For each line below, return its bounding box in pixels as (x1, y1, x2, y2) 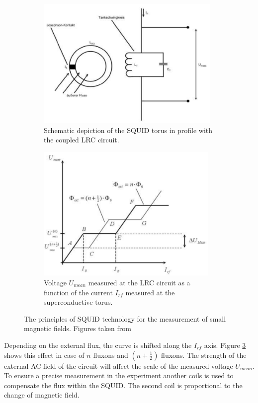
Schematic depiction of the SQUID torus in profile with (44, 125, 213, 135)
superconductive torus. (44, 297, 113, 307)
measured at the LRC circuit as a (88, 277, 190, 287)
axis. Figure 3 (204, 339, 246, 350)
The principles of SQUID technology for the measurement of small (24, 313, 226, 324)
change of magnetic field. (4, 390, 80, 400)
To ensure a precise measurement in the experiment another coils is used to (4, 370, 234, 381)
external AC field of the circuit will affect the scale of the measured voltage (4, 360, 233, 371)
